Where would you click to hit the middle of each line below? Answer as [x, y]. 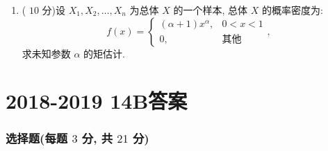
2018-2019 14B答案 [97, 101]
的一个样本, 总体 [211, 10]
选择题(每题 [37, 138]
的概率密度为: [293, 10]
